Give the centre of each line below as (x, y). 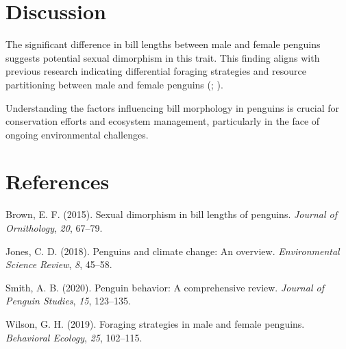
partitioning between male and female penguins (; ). (114, 84)
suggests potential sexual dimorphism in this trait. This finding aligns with (163, 57)
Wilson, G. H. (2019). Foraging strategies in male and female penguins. (155, 323)
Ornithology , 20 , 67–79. (54, 228)
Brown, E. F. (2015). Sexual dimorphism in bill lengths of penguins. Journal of (171, 214)
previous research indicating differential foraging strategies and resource (156, 71)
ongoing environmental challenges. (77, 134)
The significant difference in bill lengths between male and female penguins (163, 44)
